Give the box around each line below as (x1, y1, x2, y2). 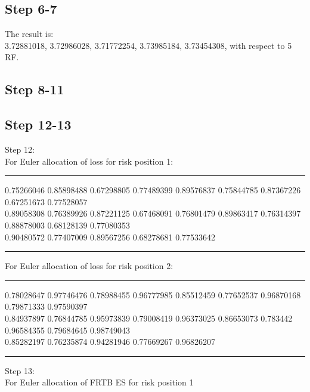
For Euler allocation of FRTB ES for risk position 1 (5, 376, 194, 388)
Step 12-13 (5, 115, 72, 134)
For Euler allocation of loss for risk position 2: (5, 260, 173, 272)
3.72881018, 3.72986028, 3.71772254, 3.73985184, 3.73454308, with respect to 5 (5, 39, 292, 51)
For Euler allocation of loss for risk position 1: (5, 155, 173, 167)
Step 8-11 (5, 80, 64, 98)
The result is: (5, 27, 54, 40)
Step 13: (5, 364, 35, 376)
